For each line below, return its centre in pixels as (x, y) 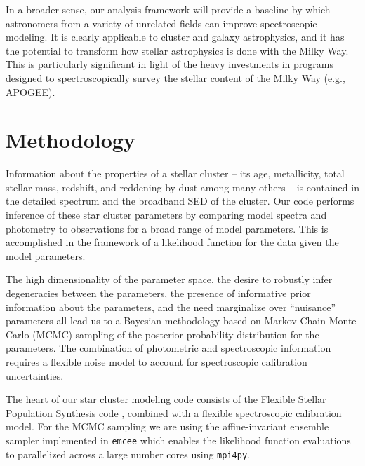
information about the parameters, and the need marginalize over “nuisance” (171, 307)
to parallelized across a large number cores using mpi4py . (128, 454)
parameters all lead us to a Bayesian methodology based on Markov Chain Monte (181, 321)
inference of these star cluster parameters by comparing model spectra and (166, 215)
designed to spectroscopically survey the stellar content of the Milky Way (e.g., (175, 77)
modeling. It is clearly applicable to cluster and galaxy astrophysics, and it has (175, 37)
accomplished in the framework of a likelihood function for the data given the (172, 242)
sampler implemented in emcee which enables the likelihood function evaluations (178, 440)
